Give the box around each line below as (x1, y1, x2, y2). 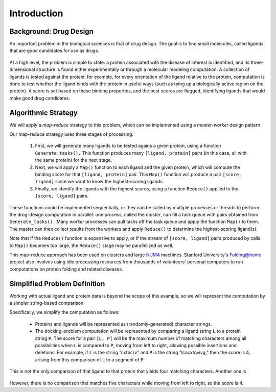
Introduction (9, 8, 63, 19)
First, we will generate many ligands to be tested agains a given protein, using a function (35, 143, 221, 149)
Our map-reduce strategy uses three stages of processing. (9, 131, 134, 137)
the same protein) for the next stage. (35, 157, 112, 163)
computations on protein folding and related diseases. (9, 266, 123, 272)
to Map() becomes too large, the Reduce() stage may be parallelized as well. (9, 242, 174, 249)
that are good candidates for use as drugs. (9, 47, 100, 54)
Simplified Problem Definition (9, 279, 105, 288)
